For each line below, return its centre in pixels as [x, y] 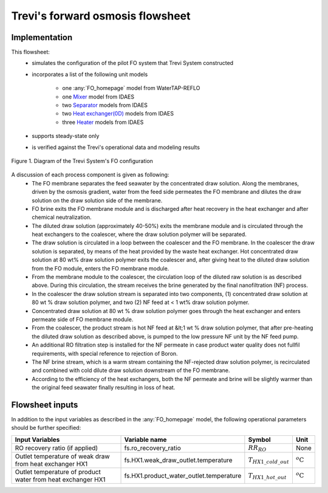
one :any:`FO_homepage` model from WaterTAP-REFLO [131, 88]
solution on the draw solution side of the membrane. [97, 200]
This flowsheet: [30, 52]
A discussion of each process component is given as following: [90, 175]
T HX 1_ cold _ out [269, 460]
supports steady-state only [66, 136]
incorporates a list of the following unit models [90, 74]
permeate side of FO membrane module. [83, 319]
